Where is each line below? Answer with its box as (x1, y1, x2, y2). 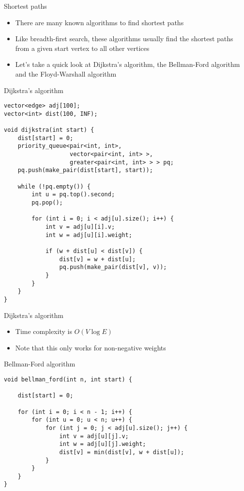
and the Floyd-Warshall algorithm (15, 68, 117, 79)
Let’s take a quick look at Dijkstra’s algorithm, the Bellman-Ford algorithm (15, 59, 240, 69)
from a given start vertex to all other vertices (15, 43, 150, 53)
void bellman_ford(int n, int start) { (4, 376, 132, 383)
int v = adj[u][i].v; (45, 223, 115, 230)
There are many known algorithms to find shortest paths (15, 17, 184, 27)
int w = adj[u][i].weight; (45, 231, 132, 238)
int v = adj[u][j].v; (59, 432, 129, 440)
